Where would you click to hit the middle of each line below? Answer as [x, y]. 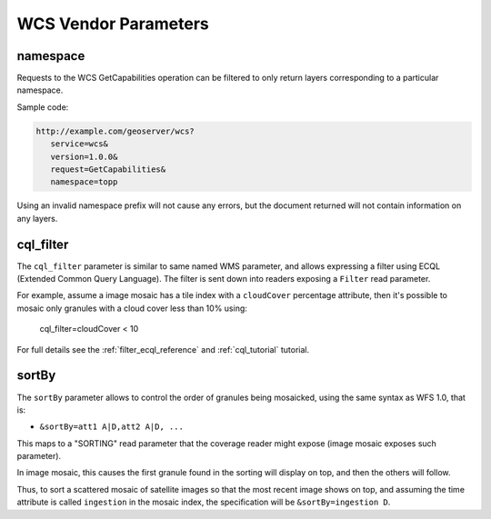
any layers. [37, 218]
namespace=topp [84, 182]
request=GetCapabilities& [108, 170]
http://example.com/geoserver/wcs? [115, 131]
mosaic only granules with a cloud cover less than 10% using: [132, 308]
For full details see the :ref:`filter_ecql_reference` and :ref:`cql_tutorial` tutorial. [163, 349]
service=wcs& [80, 144]
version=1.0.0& [84, 156]
